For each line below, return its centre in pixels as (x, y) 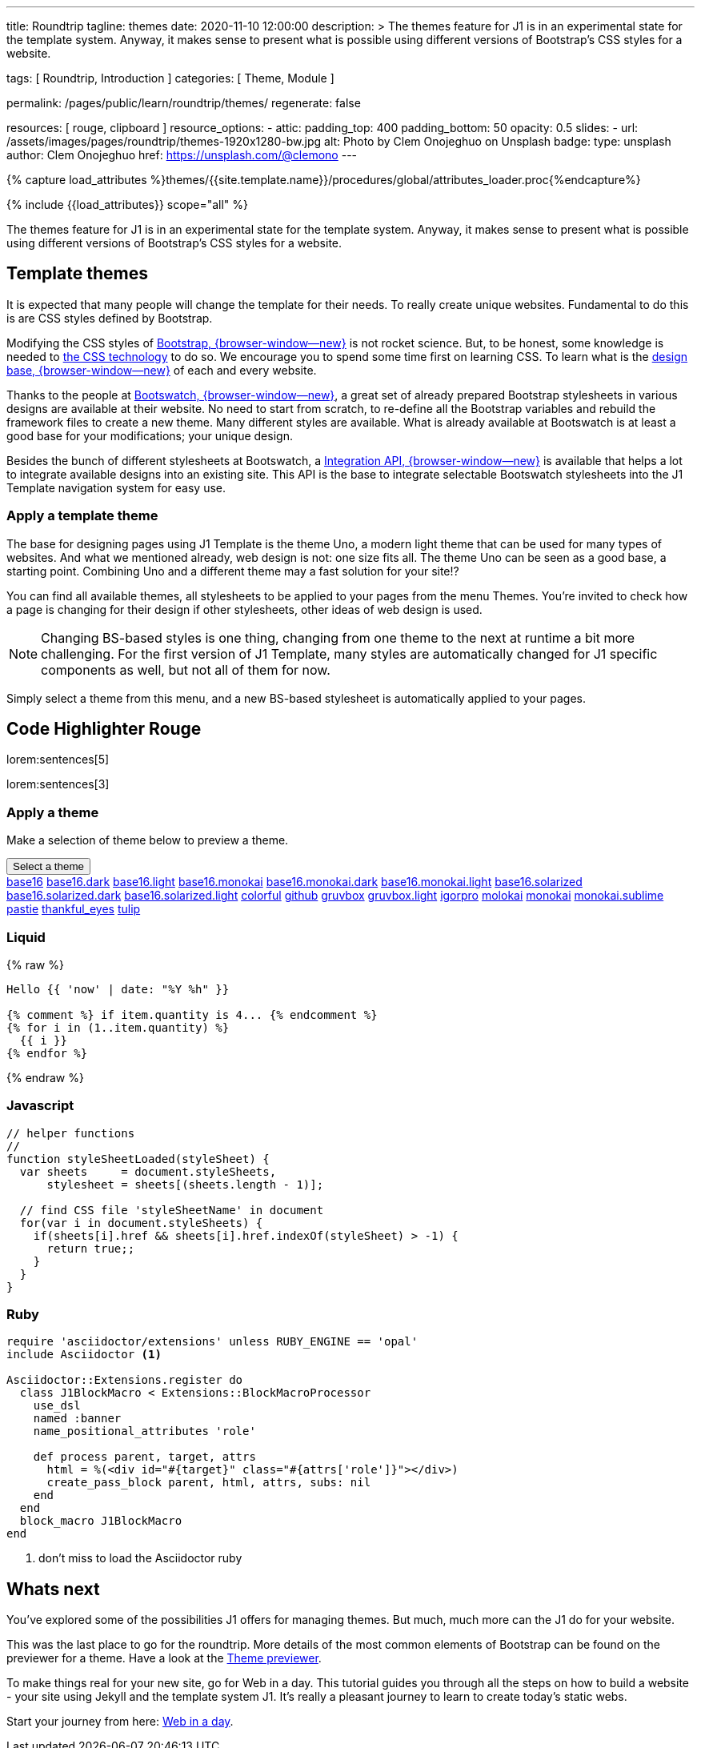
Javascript (40, 1106)
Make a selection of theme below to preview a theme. (148, 840)
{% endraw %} (45, 1077)
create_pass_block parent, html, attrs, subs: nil (209, 1483)
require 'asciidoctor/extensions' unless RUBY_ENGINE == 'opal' (212, 1342)
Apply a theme (53, 812)
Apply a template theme (82, 516)
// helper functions (71, 1133)
